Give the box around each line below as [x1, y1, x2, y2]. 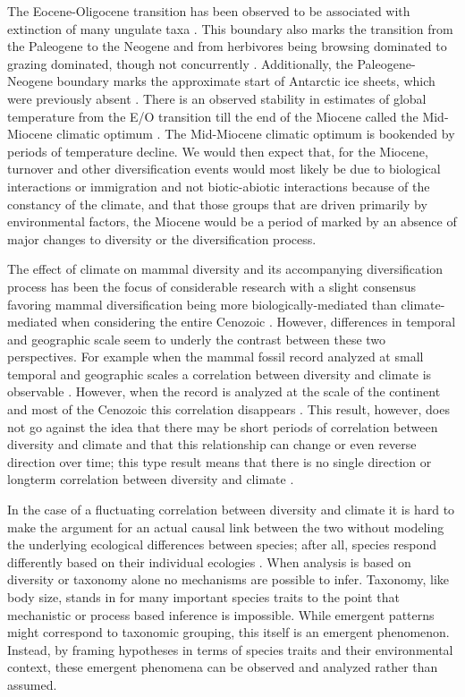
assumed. [7, 675, 57, 693]
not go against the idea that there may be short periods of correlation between [7, 417, 438, 436]
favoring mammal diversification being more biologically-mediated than [7, 294, 397, 313]
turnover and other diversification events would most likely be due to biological [7, 159, 441, 178]
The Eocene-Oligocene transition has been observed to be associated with [7, 2, 410, 20]
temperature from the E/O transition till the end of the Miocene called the [7, 106, 418, 125]
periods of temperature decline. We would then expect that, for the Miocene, [7, 141, 428, 160]
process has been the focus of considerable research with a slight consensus [7, 276, 417, 295]
